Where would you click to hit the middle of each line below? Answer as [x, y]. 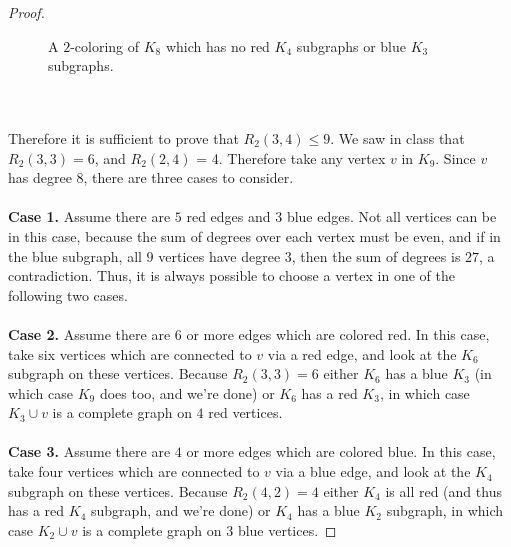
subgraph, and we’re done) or [181, 510]
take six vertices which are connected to [130, 353]
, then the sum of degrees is [376, 255]
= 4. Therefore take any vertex [291, 157]
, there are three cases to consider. [188, 177]
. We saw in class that [397, 137]
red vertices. [245, 412]
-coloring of [105, 45]
